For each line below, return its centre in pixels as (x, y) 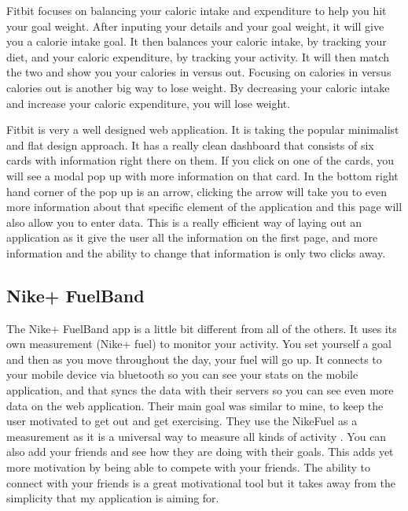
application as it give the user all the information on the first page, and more (192, 237)
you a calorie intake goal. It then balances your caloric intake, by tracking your (197, 41)
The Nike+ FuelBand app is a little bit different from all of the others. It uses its (202, 328)
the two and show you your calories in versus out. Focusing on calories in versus (199, 72)
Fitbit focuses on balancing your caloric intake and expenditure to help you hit (197, 10)
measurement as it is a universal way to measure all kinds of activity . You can (197, 436)
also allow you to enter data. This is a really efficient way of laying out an (184, 222)
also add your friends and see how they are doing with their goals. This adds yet (200, 452)
